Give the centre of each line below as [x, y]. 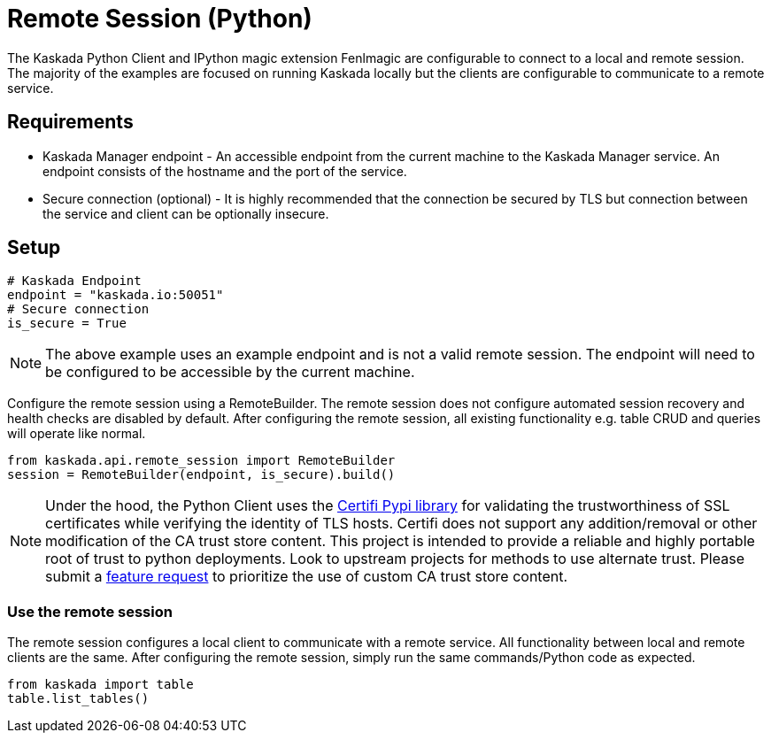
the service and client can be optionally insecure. [186, 213]
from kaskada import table [100, 685]
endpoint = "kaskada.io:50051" [116, 295]
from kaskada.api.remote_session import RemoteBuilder [201, 461]
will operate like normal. [77, 434]
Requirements [70, 122]
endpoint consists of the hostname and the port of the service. [225, 171]
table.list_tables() [78, 699]
